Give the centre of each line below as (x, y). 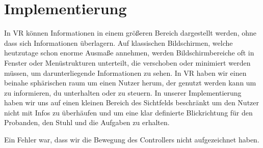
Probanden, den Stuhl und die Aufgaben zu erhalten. (87, 122)
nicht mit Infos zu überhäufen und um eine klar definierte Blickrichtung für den (128, 112)
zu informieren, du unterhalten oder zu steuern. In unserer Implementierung (123, 92)
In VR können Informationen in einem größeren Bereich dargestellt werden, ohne (130, 33)
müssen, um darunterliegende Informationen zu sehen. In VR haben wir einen (125, 72)
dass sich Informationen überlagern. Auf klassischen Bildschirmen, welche (119, 42)
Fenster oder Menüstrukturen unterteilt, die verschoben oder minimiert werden (127, 62)
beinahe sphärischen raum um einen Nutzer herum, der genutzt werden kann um (130, 83)
